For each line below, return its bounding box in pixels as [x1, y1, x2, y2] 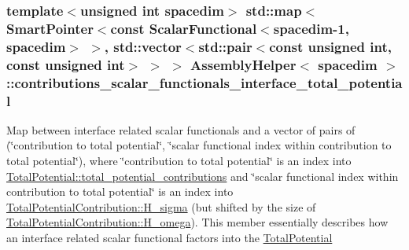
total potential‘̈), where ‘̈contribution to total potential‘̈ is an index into [6, 153, 352, 169]
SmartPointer [6, 18, 94, 38]
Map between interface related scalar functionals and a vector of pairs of [6, 121, 356, 138]
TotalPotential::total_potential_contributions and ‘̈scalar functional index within [6, 167, 399, 184]
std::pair [198, 36, 252, 56]
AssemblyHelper [190, 54, 297, 74]
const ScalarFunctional [110, 18, 257, 38]
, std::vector [104, 36, 182, 56]
